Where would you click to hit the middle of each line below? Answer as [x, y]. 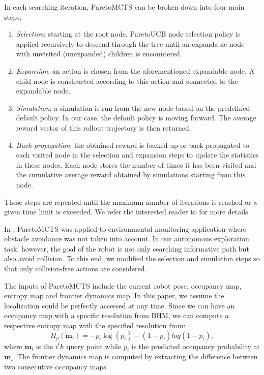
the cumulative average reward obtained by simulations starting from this [131, 175]
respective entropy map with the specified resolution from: [95, 325]
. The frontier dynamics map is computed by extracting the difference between [135, 356]
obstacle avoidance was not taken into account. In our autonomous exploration [127, 239]
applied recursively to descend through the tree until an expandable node [130, 43]
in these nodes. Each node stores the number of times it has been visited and [136, 164]
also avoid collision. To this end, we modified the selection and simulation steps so [132, 258]
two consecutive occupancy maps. [56, 367]
